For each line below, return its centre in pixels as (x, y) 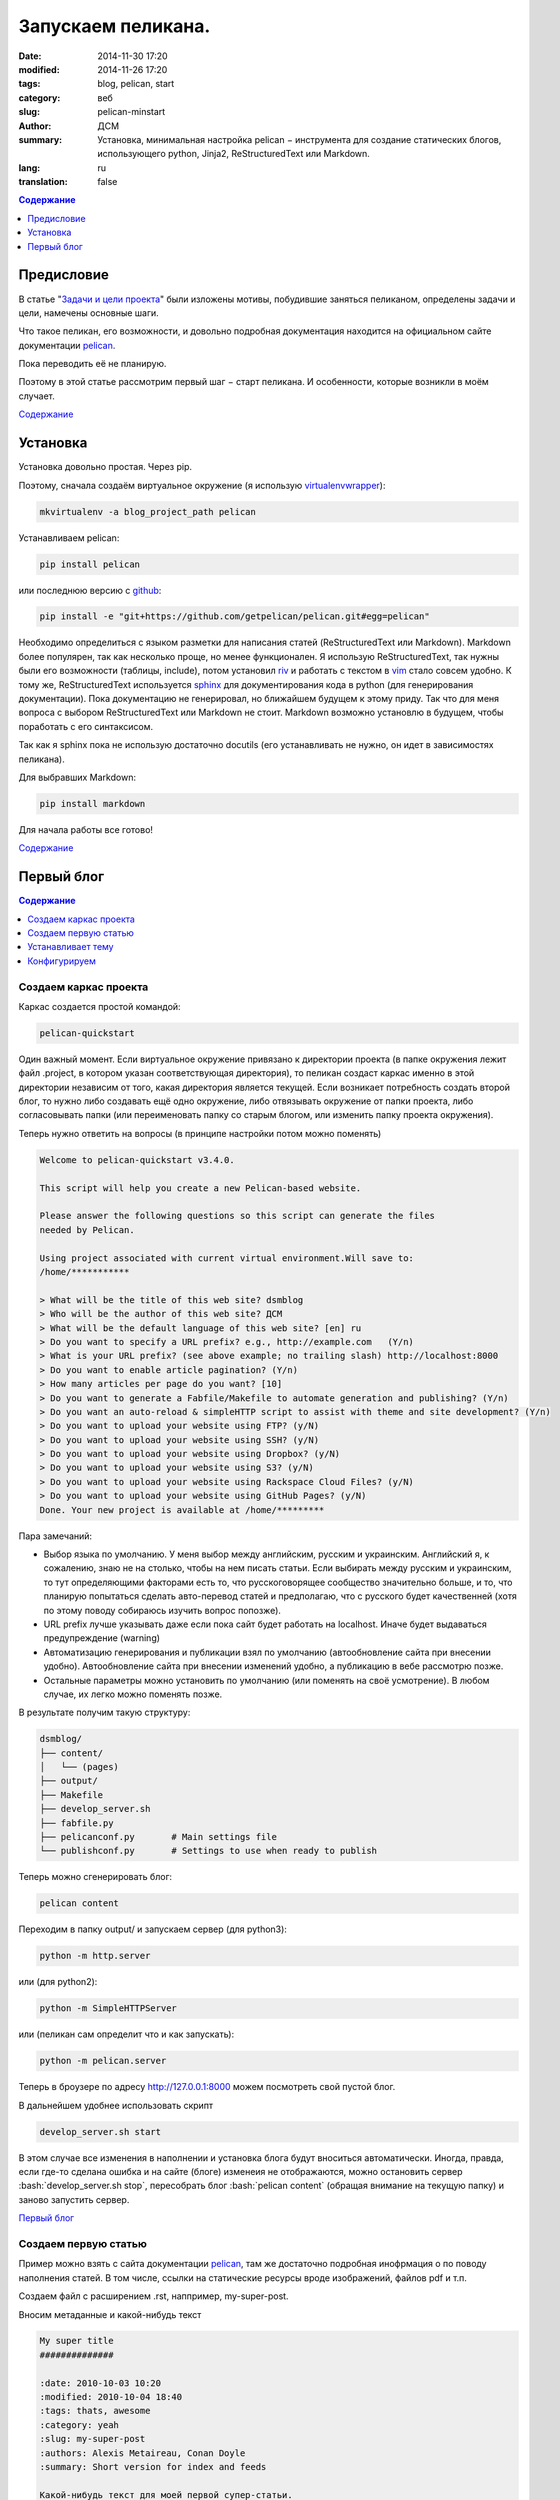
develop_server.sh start (100, 2131)
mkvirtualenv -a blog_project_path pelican (148, 511)
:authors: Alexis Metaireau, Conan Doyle (142, 2453)
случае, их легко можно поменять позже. (133, 1694)
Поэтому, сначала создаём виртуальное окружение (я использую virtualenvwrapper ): (202, 485)
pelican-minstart (131, 112)
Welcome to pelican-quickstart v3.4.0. (137, 1159)
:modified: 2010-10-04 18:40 (111, 2397)
